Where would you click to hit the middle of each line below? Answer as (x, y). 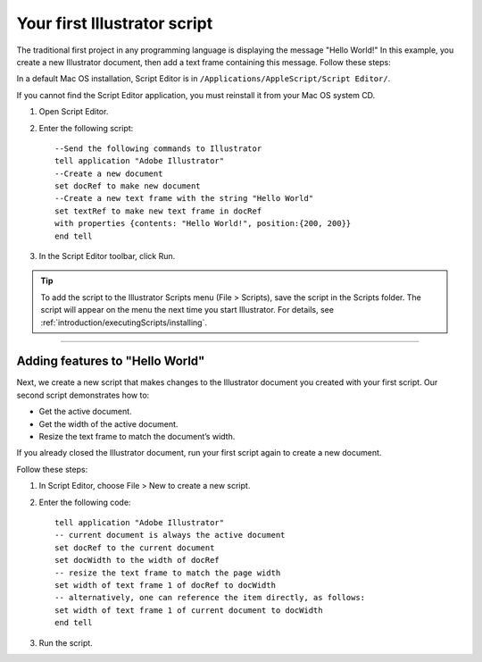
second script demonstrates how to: (83, 395)
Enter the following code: (85, 502)
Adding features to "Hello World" (111, 361)
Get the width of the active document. (108, 423)
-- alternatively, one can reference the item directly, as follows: (210, 598)
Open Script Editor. (74, 112)
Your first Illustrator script (115, 23)
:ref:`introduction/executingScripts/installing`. (124, 323)
